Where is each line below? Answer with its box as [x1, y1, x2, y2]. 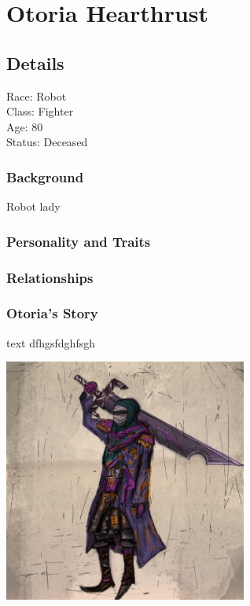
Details [6, 50, 64, 75]
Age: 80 [6, 118, 43, 134]
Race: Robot [6, 87, 67, 104]
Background [6, 167, 84, 186]
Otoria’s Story [6, 303, 98, 323]
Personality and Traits [6, 231, 151, 251]
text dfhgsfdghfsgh [6, 334, 95, 351]
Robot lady [6, 198, 61, 215]
